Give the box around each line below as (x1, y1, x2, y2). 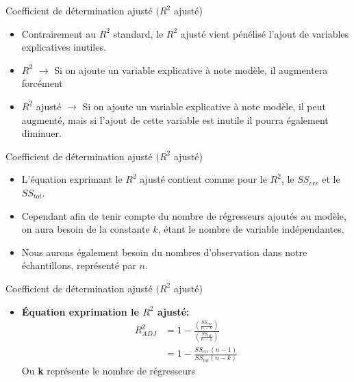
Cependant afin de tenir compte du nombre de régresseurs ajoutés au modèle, (21, 208, 346, 222)
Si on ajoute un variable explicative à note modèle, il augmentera (54, 62, 328, 77)
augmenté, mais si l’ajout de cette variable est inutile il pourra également (21, 112, 329, 127)
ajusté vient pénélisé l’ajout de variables (180, 26, 349, 40)
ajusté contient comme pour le (140, 172, 267, 186)
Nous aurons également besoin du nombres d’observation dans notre (21, 244, 307, 259)
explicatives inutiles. (21, 40, 106, 54)
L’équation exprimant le (21, 172, 123, 186)
